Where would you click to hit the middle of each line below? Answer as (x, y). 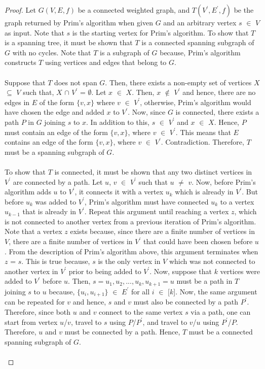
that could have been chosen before (198, 241)
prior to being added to (105, 271)
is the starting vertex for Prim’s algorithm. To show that (160, 32)
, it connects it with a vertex (119, 192)
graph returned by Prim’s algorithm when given (79, 22)
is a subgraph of (125, 52)
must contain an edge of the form (56, 132)
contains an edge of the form (49, 142)
